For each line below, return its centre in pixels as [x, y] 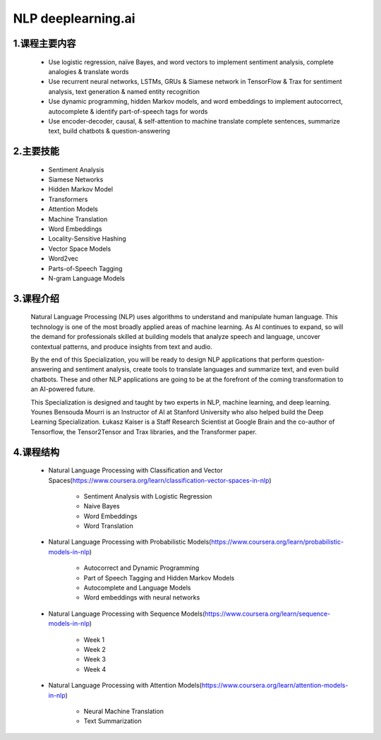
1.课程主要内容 [45, 43]
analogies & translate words [89, 71]
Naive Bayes [102, 506]
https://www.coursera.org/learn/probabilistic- [277, 542]
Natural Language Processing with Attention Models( [125, 686]
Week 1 [94, 640]
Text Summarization [113, 721]
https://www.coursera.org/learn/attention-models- [275, 686]
